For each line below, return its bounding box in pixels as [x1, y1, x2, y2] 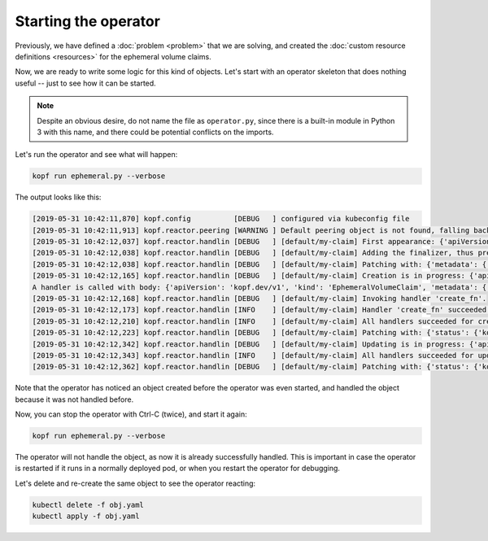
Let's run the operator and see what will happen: [15, 150, 178, 159]
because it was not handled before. [15, 395, 134, 404]
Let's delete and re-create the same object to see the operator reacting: [15, 478, 256, 488]
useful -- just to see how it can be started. [15, 78, 156, 88]
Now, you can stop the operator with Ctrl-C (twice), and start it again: [15, 409, 247, 419]
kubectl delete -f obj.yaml [32, 500, 144, 509]
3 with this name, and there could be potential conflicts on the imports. [37, 127, 274, 137]
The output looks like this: [15, 192, 102, 203]
